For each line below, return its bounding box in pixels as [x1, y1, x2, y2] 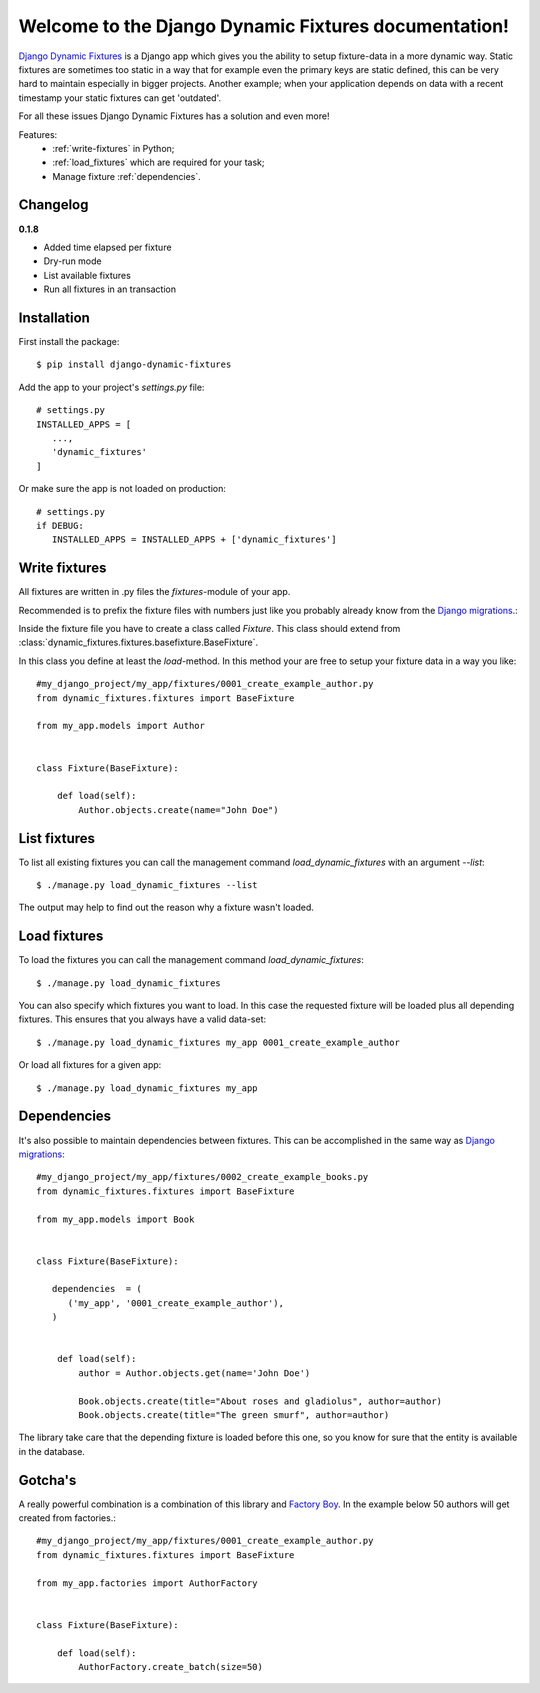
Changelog [18, 196, 89, 214]
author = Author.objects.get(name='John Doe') [78, 1367, 311, 1379]
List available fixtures [43, 269, 132, 281]
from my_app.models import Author [36, 720, 205, 732]
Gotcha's [18, 1471, 77, 1489]
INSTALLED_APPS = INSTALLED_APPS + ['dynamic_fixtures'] [51, 534, 337, 545]
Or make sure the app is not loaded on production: [18, 483, 227, 495]
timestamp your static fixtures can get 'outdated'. [18, 91, 222, 104]
